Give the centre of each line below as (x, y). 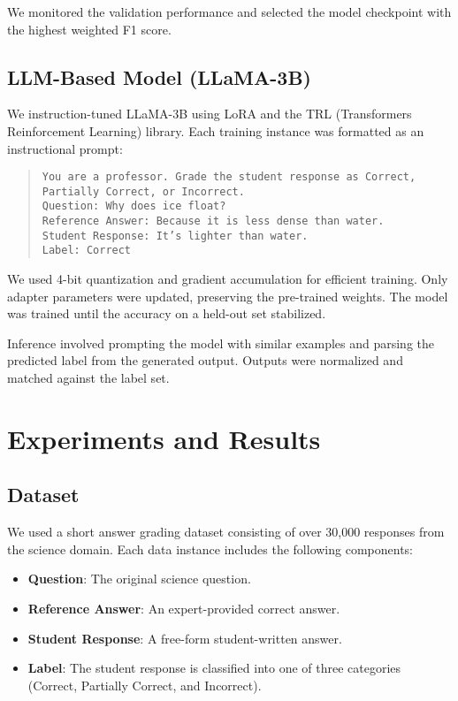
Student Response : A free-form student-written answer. (185, 638)
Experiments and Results (164, 438)
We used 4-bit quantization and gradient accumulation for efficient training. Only (228, 279)
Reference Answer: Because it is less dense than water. (213, 221)
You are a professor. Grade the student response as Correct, (229, 177)
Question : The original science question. (139, 579)
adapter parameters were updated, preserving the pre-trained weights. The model (228, 296)
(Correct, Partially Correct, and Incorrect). (145, 685)
